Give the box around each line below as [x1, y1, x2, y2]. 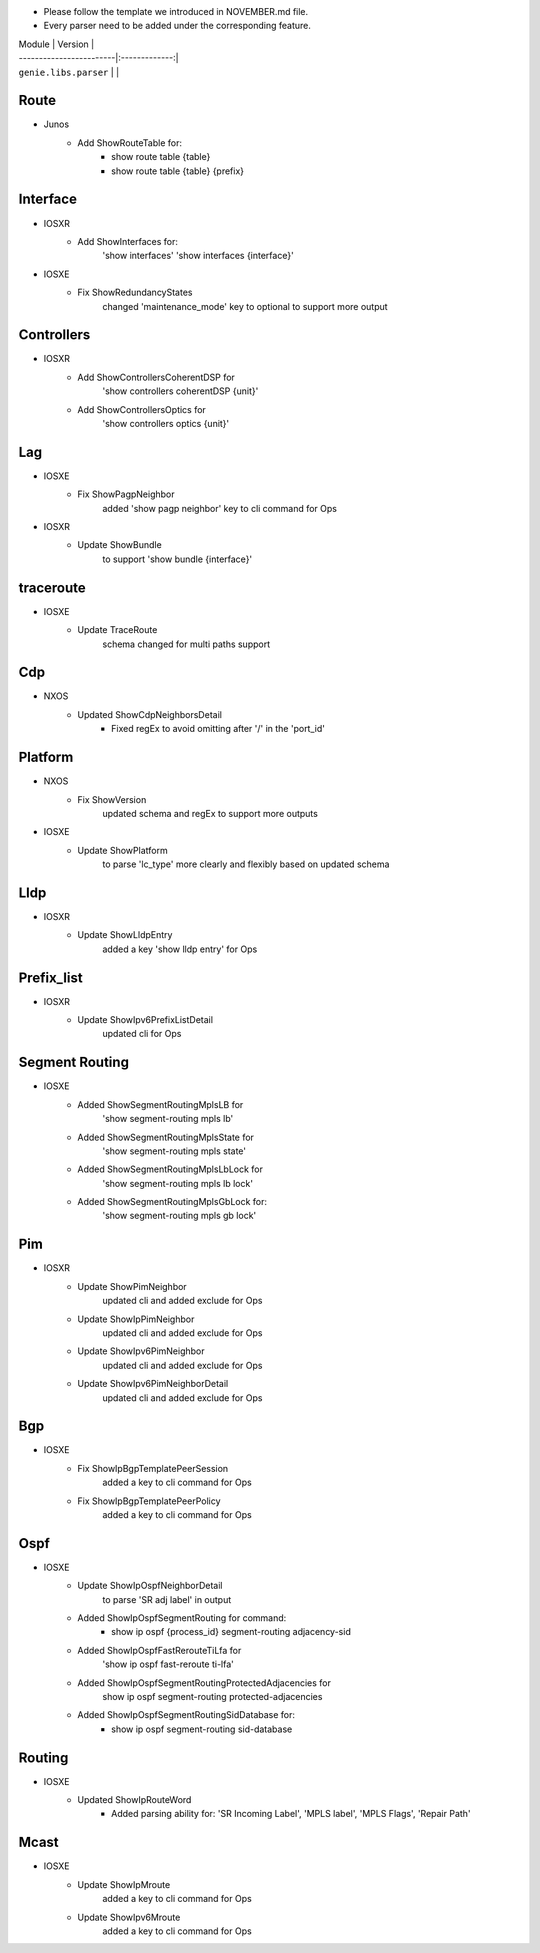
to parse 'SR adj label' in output [102, 1593, 232, 1605]
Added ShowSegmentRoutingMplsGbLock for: [77, 1196, 268, 1208]
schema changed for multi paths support [102, 638, 271, 650]
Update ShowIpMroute [77, 1878, 171, 1890]
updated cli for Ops [102, 1028, 182, 1040]
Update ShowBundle [77, 539, 162, 551]
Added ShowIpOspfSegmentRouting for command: [77, 1612, 287, 1624]
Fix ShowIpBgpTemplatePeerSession [77, 1462, 229, 1474]
